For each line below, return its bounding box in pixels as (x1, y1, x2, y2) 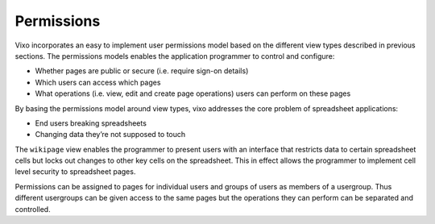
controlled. (14, 204, 52, 214)
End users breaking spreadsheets (35, 118, 147, 128)
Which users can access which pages (35, 77, 161, 87)
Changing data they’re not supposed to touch (35, 130, 186, 139)
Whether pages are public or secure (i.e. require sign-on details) (35, 66, 249, 76)
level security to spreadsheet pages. (14, 167, 136, 176)
